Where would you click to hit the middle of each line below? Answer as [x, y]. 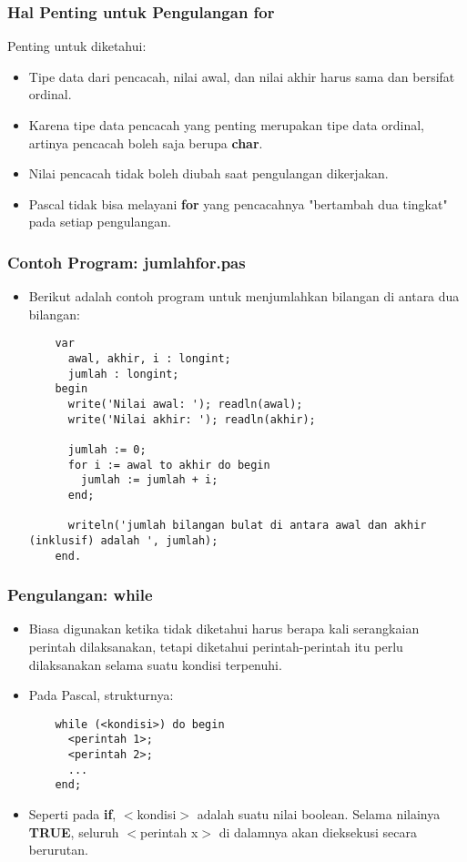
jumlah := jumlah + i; [150, 480]
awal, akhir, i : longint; [149, 359]
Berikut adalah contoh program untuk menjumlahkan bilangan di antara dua [244, 296]
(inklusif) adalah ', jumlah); [123, 540]
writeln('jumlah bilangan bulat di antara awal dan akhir [247, 526]
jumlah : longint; [123, 374]
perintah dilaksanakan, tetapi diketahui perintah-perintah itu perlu [216, 647]
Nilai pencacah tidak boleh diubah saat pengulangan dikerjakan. [208, 173]
